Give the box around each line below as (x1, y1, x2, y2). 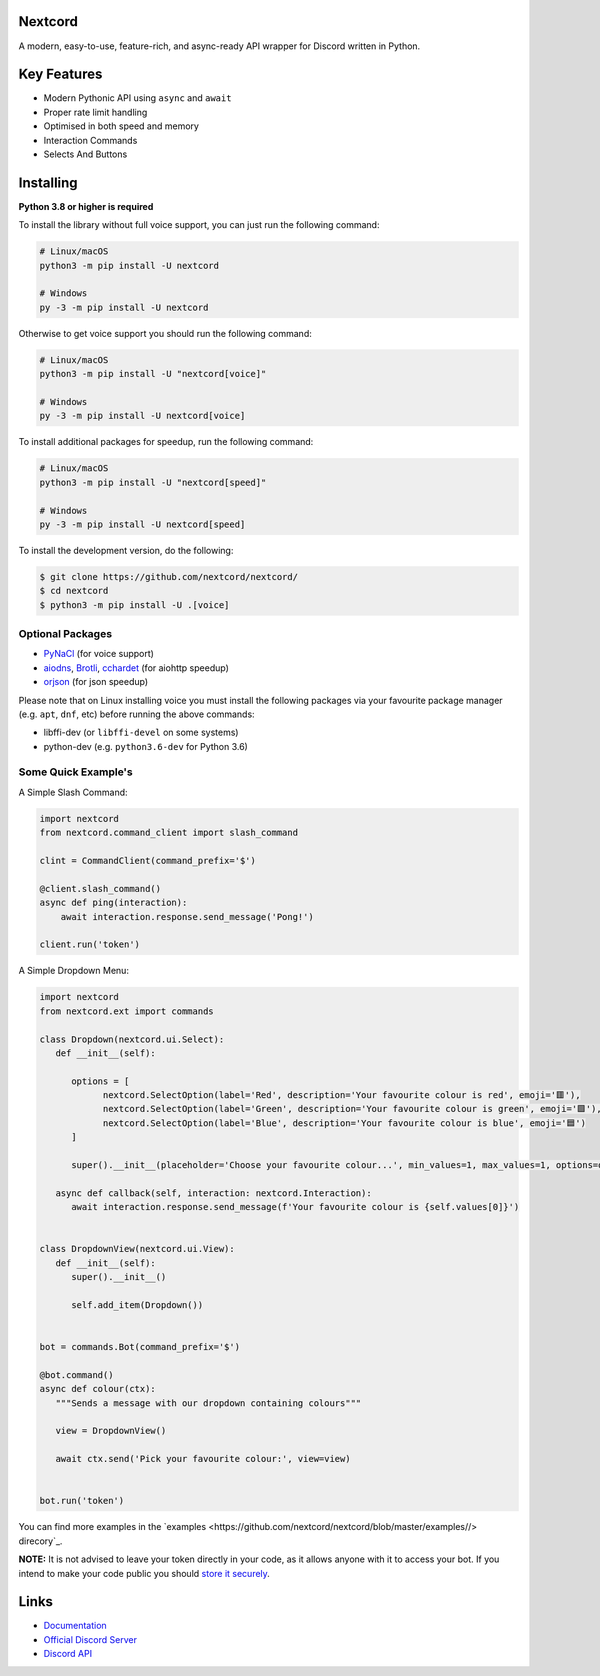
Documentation (43, 1620, 107, 1632)
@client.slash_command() (39, 883, 162, 894)
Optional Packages (18, 627, 113, 640)
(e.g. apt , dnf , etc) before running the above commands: (18, 708, 255, 720)
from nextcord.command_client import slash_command (39, 827, 299, 839)
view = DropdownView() (55, 1425, 167, 1437)
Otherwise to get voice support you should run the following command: (18, 327, 312, 339)
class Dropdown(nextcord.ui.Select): (39, 1033, 225, 1045)
